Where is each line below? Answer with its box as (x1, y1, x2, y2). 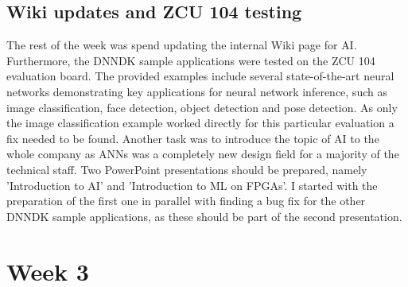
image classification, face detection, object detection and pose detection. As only (6, 99, 398, 115)
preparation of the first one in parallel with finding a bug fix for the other (6, 192, 366, 209)
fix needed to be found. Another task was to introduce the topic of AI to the (6, 130, 379, 146)
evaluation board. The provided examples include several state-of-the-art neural (6, 68, 394, 84)
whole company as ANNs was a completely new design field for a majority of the (6, 145, 399, 162)
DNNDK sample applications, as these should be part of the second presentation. (6, 207, 402, 224)
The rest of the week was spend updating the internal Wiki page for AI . (6, 37, 357, 53)
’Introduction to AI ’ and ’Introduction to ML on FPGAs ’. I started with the (6, 176, 378, 193)
